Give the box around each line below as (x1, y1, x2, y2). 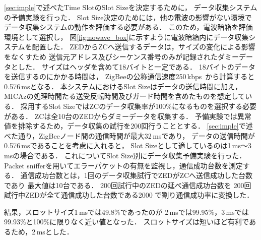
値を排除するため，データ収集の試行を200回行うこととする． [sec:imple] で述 (4, 121, 253, 131)
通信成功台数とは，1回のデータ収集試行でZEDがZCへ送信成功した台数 (20, 170, 253, 181)
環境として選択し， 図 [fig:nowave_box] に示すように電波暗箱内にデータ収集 (4, 31, 249, 42)
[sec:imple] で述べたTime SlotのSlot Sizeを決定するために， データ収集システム (4, 2, 257, 12)
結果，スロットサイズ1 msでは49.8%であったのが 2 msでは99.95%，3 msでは (4, 206, 249, 217)
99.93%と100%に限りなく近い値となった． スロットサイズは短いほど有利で (4, 216, 249, 227)
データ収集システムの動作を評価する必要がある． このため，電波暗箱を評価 (4, 22, 253, 32)
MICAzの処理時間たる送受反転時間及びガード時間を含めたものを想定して (4, 91, 245, 101)
